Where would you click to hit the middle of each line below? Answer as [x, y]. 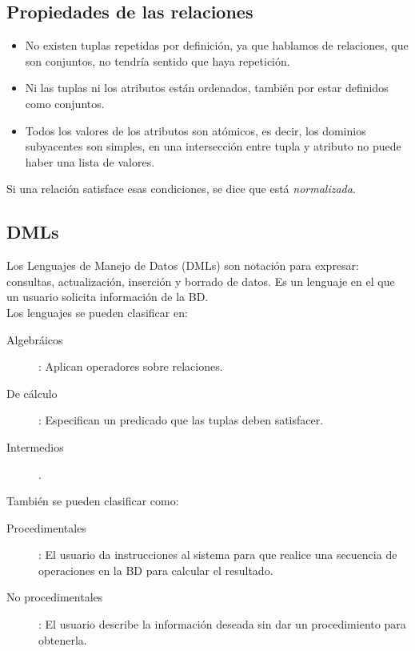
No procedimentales [55, 597]
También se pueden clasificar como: [93, 501]
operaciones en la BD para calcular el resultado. [156, 570]
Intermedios [35, 446]
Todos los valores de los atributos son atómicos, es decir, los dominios [196, 130]
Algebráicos [35, 339]
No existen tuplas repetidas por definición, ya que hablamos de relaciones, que [217, 45]
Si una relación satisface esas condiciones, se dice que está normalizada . [181, 189]
